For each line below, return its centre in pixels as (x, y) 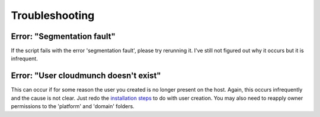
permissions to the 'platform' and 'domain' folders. (73, 106)
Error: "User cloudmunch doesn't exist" (86, 76)
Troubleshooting (53, 15)
